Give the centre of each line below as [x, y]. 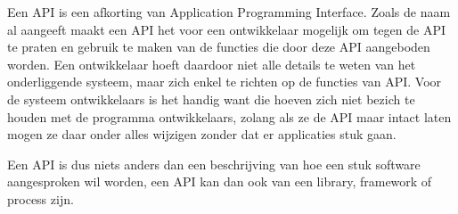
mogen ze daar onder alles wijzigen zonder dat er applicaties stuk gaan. [202, 134]
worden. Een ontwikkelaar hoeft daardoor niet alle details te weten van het [212, 64]
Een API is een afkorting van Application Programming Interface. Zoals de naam [229, 12]
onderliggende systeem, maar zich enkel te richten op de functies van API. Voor [225, 82]
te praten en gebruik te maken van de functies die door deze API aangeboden [219, 47]
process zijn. [41, 198]
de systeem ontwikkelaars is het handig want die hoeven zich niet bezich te [211, 99]
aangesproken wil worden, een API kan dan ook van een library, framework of [220, 181]
